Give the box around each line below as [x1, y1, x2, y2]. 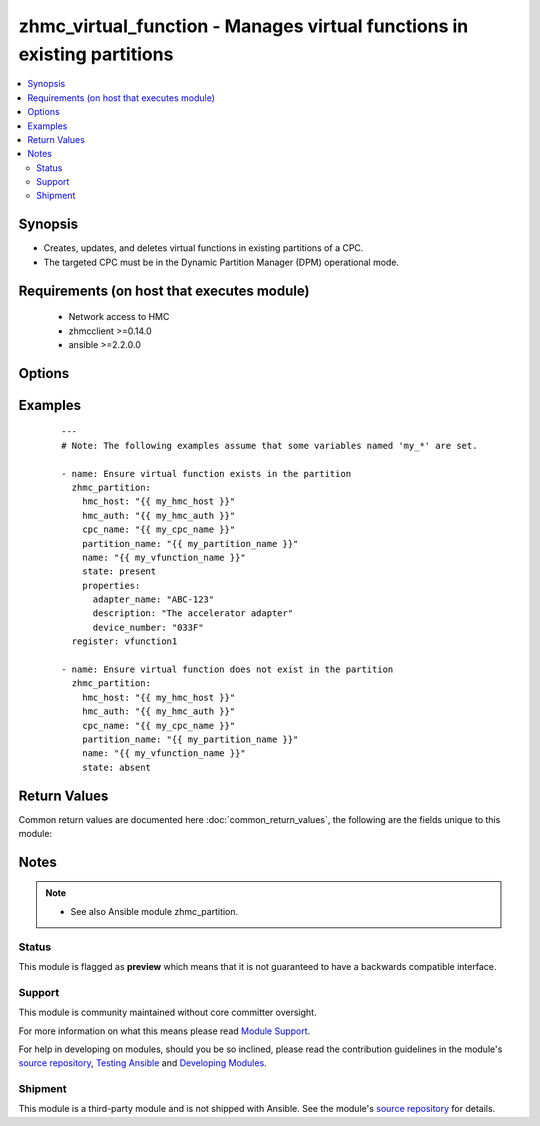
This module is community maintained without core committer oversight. [18, 1006, 317, 1019]
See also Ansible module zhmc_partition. [70, 905, 239, 917]
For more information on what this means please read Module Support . [18, 1025, 311, 1037]
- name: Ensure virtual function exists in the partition [61, 468, 352, 479]
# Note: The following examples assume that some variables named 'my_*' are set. [61, 440, 478, 451]
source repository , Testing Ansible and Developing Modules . [18, 1057, 267, 1069]
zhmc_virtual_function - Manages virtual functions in [18, 15, 469, 37]
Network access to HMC [68, 311, 170, 323]
